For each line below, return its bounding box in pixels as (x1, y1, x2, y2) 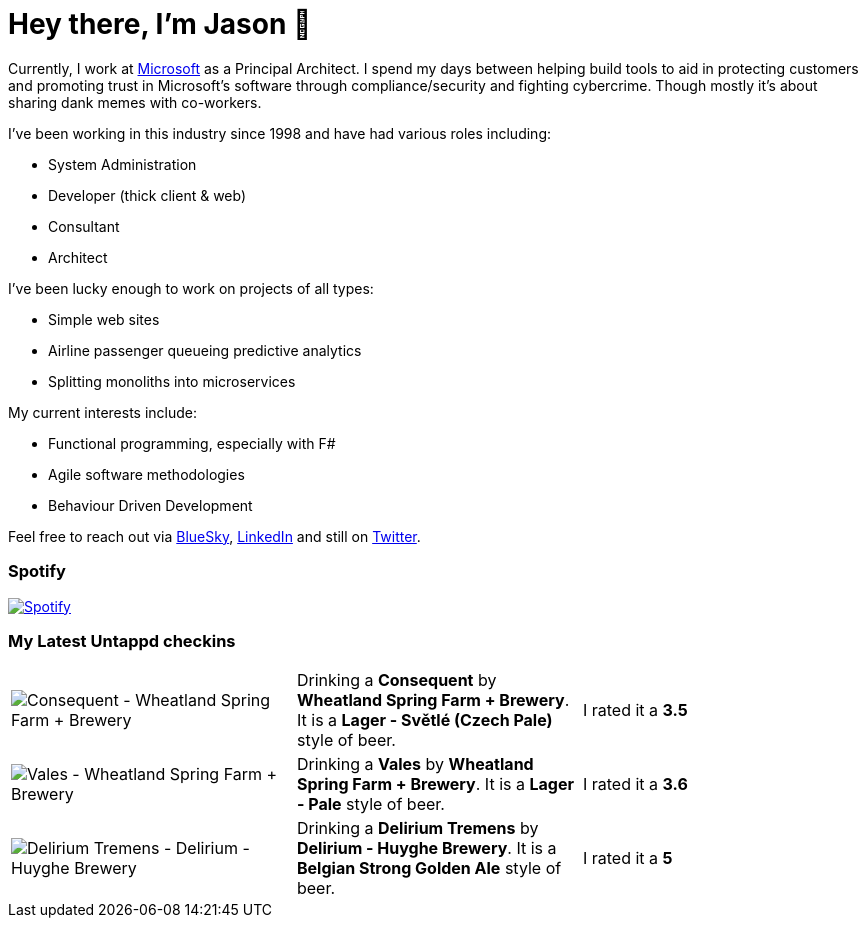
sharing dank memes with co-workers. (8, 93, 262, 111)
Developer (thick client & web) (48, 186, 247, 204)
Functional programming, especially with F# (48, 434, 336, 452)
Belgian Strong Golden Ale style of (296, 858, 562, 879)
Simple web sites (48, 310, 160, 328)
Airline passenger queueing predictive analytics (48, 341, 362, 359)
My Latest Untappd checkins (8, 630, 236, 651)
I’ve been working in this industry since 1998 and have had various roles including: (8, 124, 551, 142)
